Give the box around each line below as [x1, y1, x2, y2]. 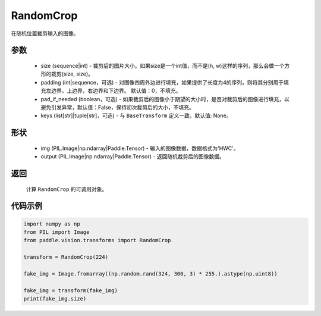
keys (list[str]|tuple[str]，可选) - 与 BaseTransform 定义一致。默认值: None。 [40, 112, 232, 119]
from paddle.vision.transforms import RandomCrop [23, 237, 171, 244]
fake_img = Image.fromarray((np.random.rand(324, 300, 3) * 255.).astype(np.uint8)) [23, 270, 278, 277]
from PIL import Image [23, 229, 90, 235]
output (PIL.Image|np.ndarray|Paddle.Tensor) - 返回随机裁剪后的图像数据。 [40, 153, 225, 160]
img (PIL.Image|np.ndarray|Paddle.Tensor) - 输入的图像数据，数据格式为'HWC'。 [40, 145, 239, 152]
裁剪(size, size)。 [51, 70, 94, 77]
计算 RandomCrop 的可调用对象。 [26, 185, 108, 193]
